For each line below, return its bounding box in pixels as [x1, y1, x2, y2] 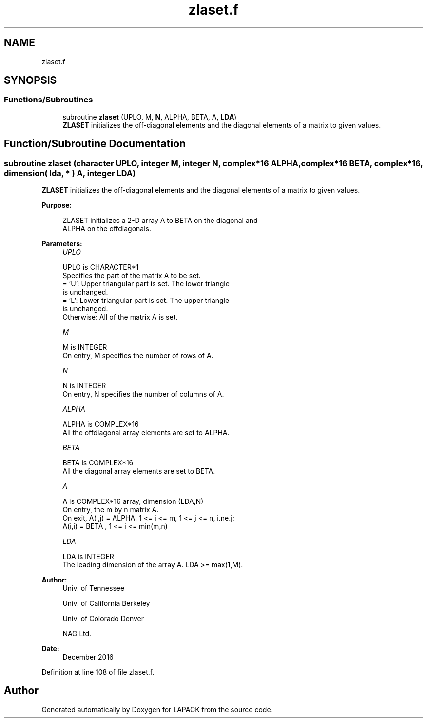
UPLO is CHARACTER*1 [62, 263, 139, 272]
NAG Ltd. [62, 629, 92, 638]
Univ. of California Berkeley [62, 599, 150, 608]
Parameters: [41, 240, 82, 248]
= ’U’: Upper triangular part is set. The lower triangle [62, 280, 230, 288]
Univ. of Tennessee [62, 584, 125, 593]
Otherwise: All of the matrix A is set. [62, 313, 178, 321]
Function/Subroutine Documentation [4, 138, 186, 150]
